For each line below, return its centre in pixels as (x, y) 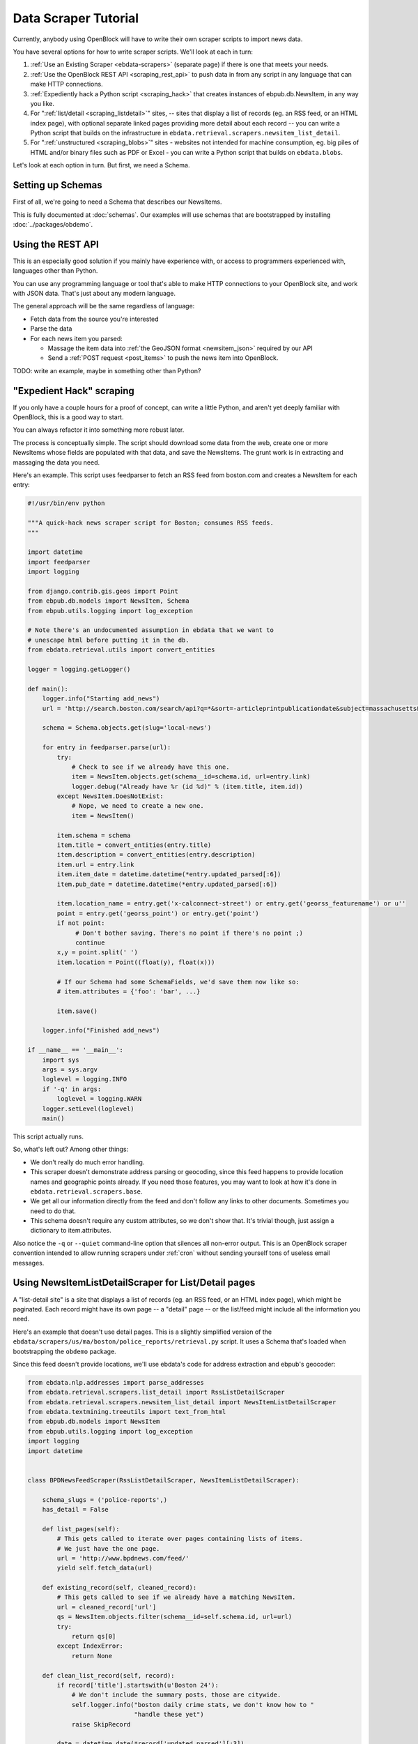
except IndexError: (90, 1646)
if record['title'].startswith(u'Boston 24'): (138, 1685)
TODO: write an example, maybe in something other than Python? (107, 370)
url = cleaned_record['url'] (107, 1607)
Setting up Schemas (57, 185)
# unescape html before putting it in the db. (108, 640)
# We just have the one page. (108, 1548)
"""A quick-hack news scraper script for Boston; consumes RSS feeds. (151, 523)
